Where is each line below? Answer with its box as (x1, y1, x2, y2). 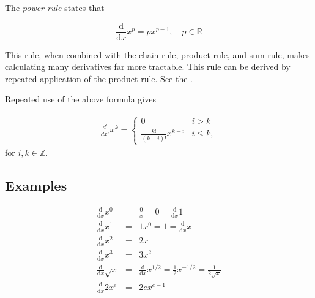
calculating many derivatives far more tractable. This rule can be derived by (5, 60, 291, 73)
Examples (5, 176, 67, 195)
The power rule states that (5, 1, 105, 13)
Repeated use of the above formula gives (5, 93, 156, 105)
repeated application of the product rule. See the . (5, 72, 193, 85)
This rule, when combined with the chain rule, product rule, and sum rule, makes (5, 48, 310, 61)
